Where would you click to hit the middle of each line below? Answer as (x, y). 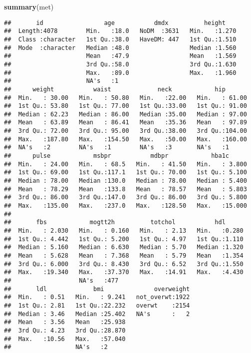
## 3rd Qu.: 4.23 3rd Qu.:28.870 (65, 330)
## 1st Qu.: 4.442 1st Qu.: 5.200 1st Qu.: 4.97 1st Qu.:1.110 (124, 239)
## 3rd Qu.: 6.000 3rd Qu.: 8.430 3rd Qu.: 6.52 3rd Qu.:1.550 (124, 264)
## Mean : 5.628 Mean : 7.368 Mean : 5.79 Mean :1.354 (124, 255)
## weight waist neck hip (115, 89)
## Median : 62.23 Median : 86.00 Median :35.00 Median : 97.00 (125, 114)
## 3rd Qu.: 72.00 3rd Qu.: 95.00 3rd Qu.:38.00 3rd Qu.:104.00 (125, 131)
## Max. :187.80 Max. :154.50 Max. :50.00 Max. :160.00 (125, 139)
